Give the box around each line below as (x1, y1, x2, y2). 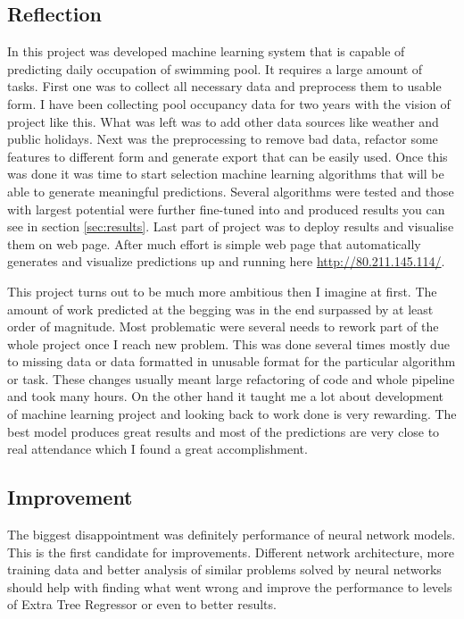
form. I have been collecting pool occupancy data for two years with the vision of (7, 94, 451, 113)
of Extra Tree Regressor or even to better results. (7, 595, 277, 614)
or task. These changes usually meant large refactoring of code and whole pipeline (7, 369, 455, 388)
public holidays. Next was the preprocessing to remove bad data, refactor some (7, 130, 438, 148)
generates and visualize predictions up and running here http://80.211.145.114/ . (7, 252, 445, 271)
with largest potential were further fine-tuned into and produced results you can (7, 199, 445, 218)
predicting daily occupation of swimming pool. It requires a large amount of (7, 59, 423, 78)
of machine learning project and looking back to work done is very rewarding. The (7, 405, 457, 423)
